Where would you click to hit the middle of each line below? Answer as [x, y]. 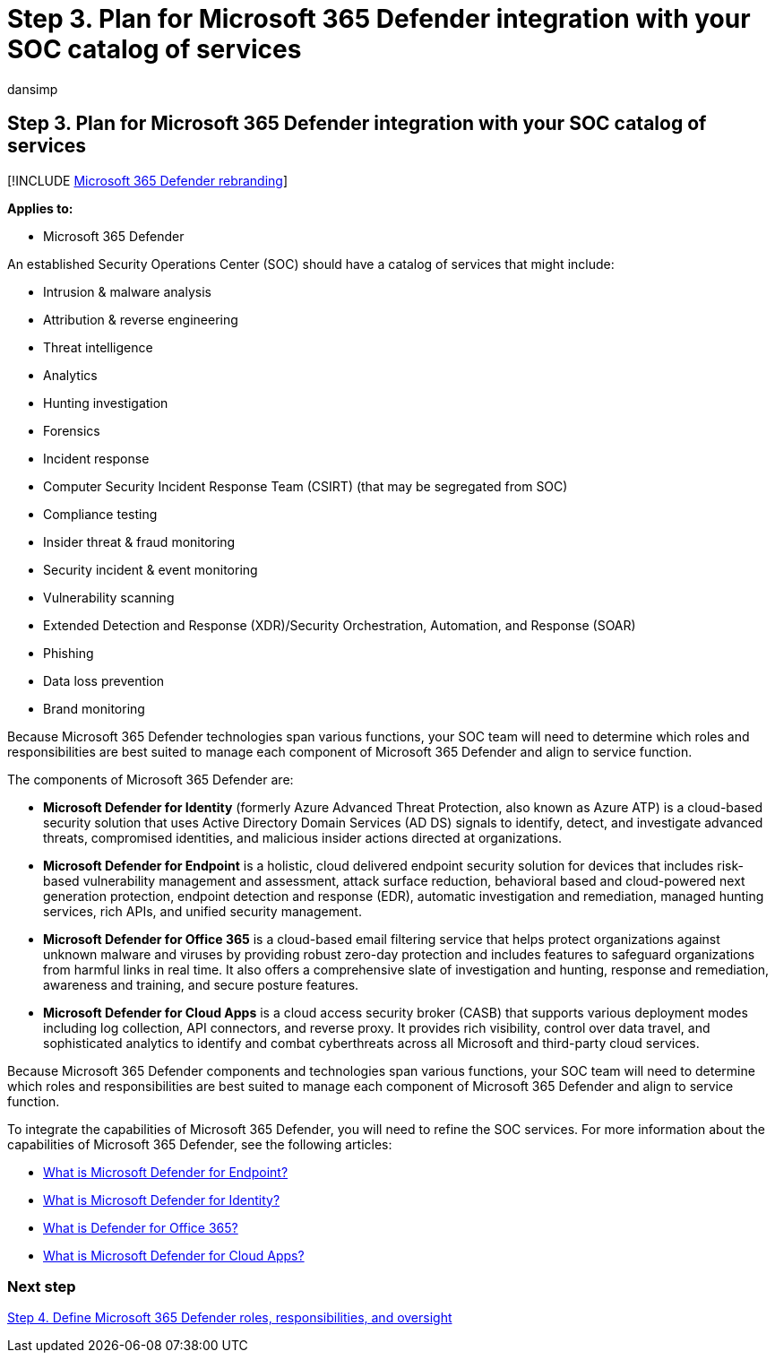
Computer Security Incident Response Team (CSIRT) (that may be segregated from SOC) [306, 486]
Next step [42, 1286]
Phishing [69, 653]
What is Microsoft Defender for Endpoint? [166, 1172]
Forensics [72, 430]
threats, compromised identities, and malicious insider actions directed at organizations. [303, 837]
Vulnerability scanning [109, 597]
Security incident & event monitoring [151, 569]
